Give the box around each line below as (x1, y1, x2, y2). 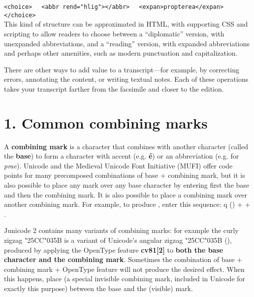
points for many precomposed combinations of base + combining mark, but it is (4, 170, 245, 180)
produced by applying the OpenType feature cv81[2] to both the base (4, 244, 223, 255)
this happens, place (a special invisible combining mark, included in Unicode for (4, 273, 246, 284)
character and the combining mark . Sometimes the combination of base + (4, 254, 242, 264)
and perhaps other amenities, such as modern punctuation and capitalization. (4, 48, 238, 58)
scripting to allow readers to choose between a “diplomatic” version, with (4, 28, 224, 38)
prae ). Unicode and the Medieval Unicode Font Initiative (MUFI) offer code (4, 160, 233, 170)
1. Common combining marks (4, 112, 208, 132)
